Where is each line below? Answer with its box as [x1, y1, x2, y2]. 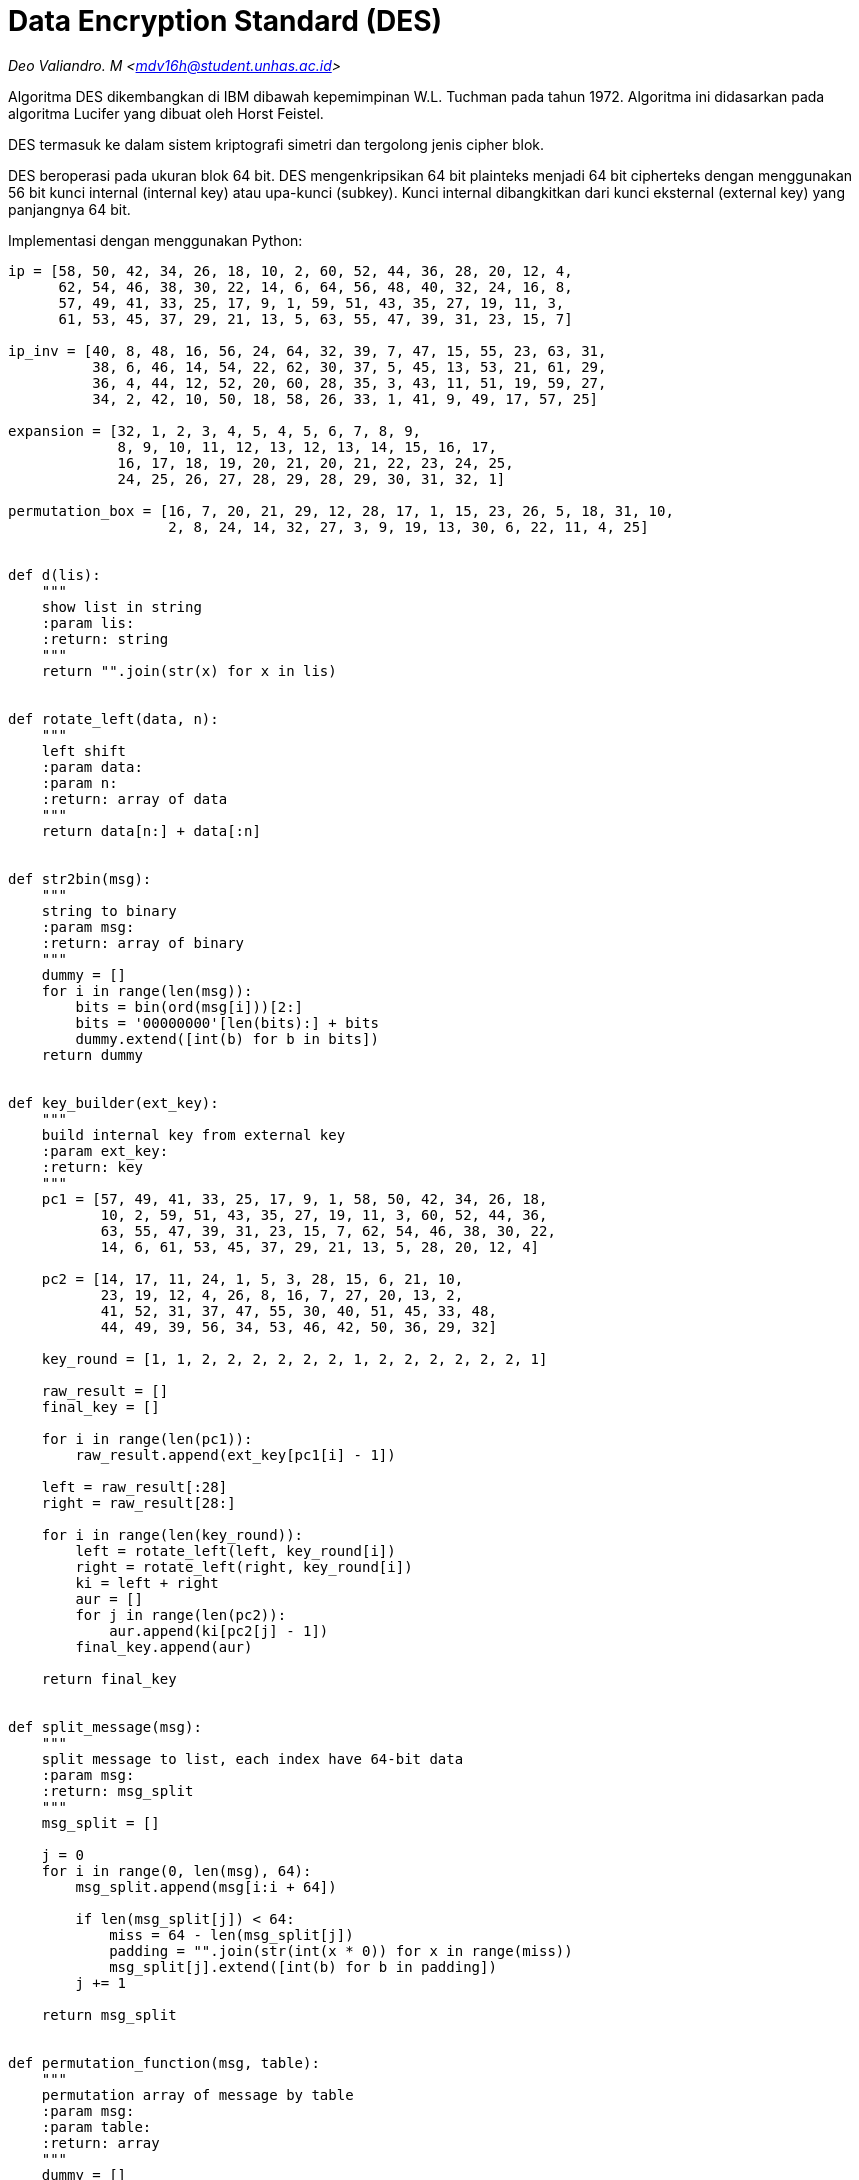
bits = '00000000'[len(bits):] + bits [75, 1014, 379, 1031]
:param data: [41, 758, 143, 775]
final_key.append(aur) [75, 1638, 253, 1655]
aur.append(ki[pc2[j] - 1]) [109, 1622, 329, 1639]
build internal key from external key [41, 1126, 346, 1143]
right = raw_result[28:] [41, 1494, 236, 1511]
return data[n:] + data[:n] [41, 822, 261, 839]
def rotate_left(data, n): [8, 710, 219, 727]
